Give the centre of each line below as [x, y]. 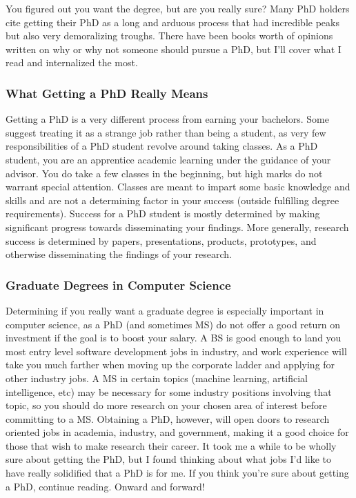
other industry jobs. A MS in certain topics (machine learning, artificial [157, 378]
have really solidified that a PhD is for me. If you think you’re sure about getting [177, 473]
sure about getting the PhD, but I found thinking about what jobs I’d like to [168, 459]
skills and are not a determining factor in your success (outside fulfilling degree [172, 200]
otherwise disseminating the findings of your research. [119, 254]
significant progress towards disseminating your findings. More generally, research [177, 227]
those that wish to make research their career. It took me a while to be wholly [171, 445]
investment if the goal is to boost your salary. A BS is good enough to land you [174, 338]
